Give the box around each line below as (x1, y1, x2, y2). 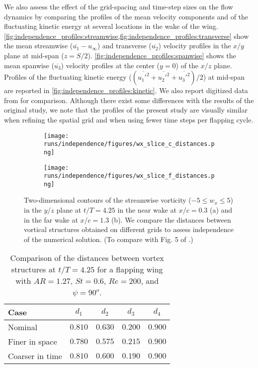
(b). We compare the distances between (111, 214, 231, 225)
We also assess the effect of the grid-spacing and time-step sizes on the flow (4, 1, 233, 11)
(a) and (210, 205, 233, 215)
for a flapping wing (97, 263, 163, 275)
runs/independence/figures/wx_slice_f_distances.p (44, 172, 215, 180)
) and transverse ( (97, 40, 152, 51)
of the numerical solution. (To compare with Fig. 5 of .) (24, 234, 193, 244)
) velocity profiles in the (158, 40, 231, 51)
